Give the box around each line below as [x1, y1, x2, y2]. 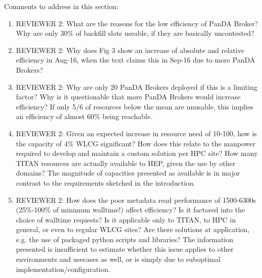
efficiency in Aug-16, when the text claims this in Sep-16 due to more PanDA [16, 54, 255, 65]
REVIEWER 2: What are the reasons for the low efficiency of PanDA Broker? [16, 18, 258, 28]
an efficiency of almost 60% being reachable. [16, 111, 152, 122]
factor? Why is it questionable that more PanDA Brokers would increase [16, 91, 241, 102]
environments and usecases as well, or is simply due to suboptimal [16, 254, 221, 264]
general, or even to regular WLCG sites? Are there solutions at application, [16, 224, 250, 235]
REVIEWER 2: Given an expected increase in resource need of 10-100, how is [16, 128, 257, 138]
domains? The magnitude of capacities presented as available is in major [16, 168, 240, 178]
